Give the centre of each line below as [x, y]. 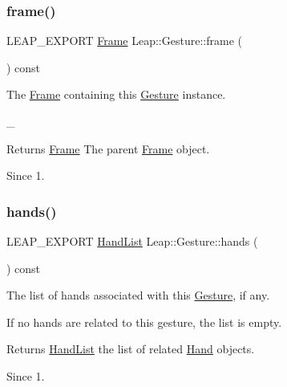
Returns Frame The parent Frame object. [108, 148]
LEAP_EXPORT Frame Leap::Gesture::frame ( [124, 41]
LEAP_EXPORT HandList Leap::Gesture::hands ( [132, 241]
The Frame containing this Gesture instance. [116, 94]
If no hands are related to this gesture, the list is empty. [144, 322]
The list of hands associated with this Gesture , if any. [138, 295]
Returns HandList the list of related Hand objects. [131, 349]
